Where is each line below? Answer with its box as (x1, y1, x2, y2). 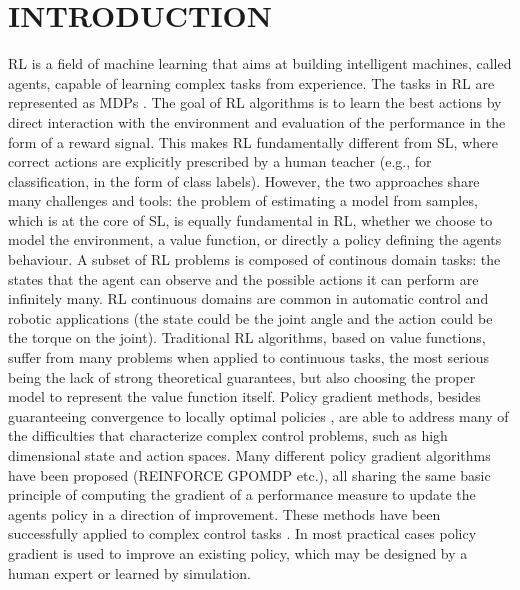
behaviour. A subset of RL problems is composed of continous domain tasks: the (8, 249, 501, 270)
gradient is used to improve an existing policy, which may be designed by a (8, 542, 468, 563)
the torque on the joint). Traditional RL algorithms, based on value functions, (8, 327, 486, 348)
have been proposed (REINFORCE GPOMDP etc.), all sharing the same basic (8, 464, 491, 485)
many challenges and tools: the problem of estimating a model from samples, (8, 190, 478, 211)
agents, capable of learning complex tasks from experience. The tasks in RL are (8, 72, 495, 93)
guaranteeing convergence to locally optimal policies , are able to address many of (8, 405, 509, 426)
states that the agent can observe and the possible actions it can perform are (8, 268, 479, 289)
